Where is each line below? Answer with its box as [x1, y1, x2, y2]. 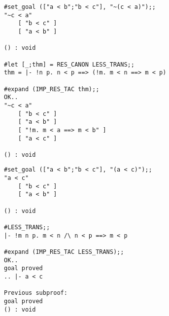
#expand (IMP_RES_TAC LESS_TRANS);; [4, 248, 124, 256]
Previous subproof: [4, 289, 68, 297]
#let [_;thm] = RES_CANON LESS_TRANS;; [4, 61, 135, 68]
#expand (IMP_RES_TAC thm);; [4, 85, 100, 93]
